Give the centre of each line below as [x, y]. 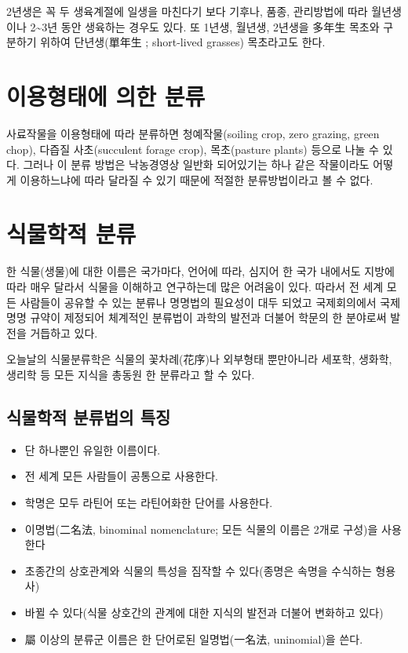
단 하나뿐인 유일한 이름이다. [93, 449]
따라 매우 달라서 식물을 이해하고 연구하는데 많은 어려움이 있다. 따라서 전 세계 [195, 286]
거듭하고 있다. [64, 332]
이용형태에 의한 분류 [106, 95]
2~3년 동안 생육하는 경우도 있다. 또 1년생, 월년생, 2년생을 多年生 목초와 [205, 26]
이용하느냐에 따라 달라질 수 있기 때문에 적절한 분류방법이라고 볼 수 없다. [197, 179]
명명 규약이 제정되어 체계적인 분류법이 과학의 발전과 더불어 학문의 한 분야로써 [197, 317]
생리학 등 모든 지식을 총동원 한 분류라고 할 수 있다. [131, 374]
